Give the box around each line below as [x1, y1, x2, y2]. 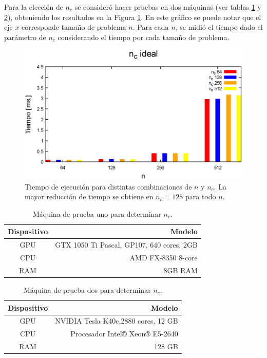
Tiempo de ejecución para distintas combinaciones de [25, 181, 192, 192]
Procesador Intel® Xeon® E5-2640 [70, 328, 178, 339]
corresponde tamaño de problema [22, 22, 126, 32]
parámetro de [4, 31, 46, 42]
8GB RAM [163, 265, 198, 275]
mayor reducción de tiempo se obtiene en [25, 191, 154, 202]
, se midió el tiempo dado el [175, 22, 263, 32]
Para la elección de [4, 2, 63, 12]
